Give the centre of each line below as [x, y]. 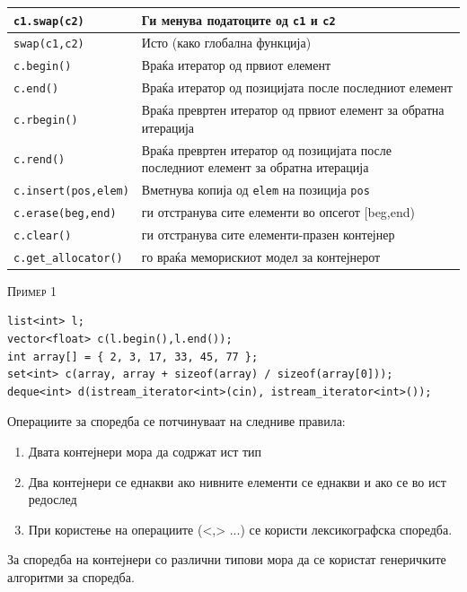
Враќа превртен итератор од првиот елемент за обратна [293, 110]
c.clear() [43, 235]
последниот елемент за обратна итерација [255, 167]
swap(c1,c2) [49, 44]
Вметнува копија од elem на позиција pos [256, 189]
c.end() [36, 89]
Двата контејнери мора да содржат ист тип [145, 452]
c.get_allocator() [68, 258]
